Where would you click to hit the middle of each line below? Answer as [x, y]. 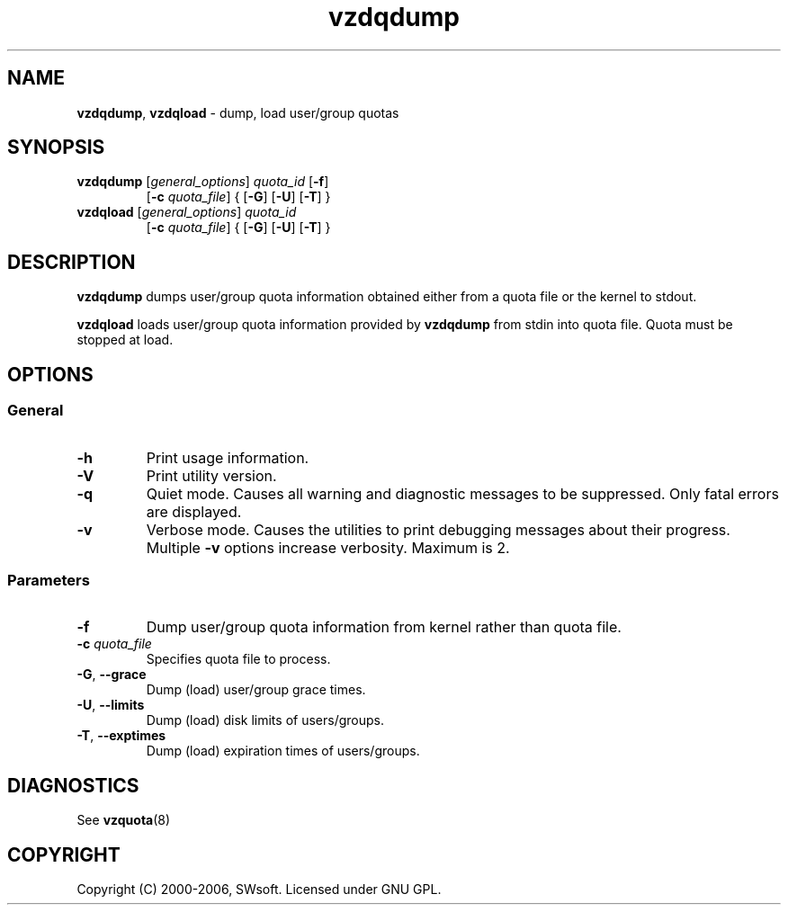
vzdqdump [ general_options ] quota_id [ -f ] [203, 182]
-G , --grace [112, 675]
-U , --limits [111, 705]
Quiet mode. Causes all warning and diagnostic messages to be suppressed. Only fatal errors [462, 493]
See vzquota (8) [124, 820]
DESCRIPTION [72, 262]
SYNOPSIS [56, 148]
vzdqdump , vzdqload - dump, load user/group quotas [238, 112]
